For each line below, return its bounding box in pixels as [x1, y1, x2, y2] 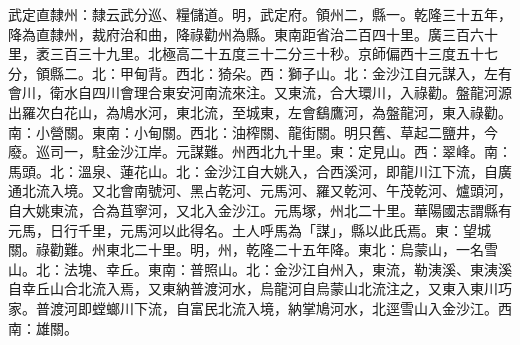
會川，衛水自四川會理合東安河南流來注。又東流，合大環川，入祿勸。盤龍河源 [8, 82, 512, 103]
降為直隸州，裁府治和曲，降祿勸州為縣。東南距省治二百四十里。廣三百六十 [8, 23, 498, 44]
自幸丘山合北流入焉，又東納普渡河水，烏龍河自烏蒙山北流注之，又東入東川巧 [8, 278, 512, 299]
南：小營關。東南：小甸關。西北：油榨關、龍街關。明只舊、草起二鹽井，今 [8, 121, 498, 142]
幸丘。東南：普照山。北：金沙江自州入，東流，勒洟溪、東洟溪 [105, 258, 512, 279]
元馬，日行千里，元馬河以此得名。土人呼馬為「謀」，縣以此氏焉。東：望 [8, 219, 477, 240]
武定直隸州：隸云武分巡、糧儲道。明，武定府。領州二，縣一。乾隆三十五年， [8, 4, 512, 24]
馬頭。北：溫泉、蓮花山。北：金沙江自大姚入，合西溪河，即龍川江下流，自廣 [8, 160, 512, 181]
